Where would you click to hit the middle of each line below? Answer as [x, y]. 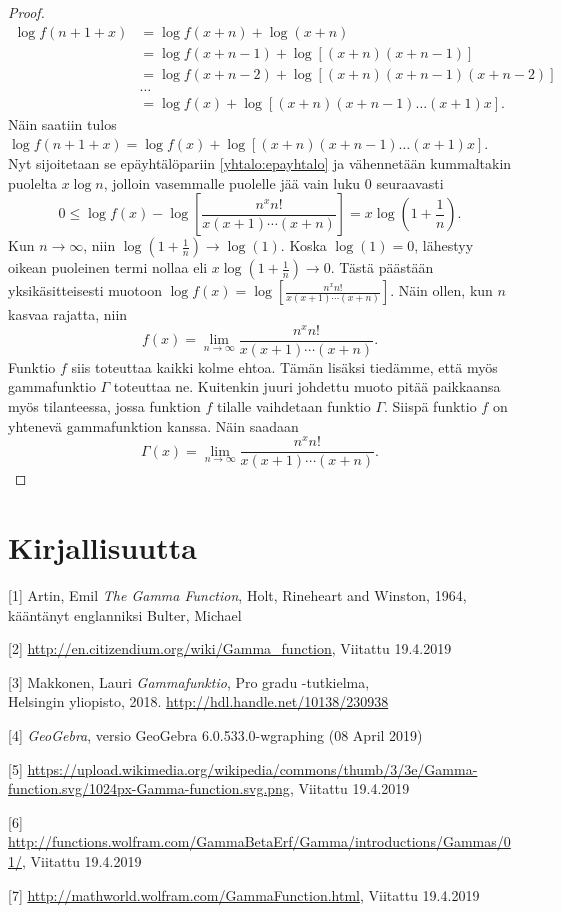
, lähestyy [444, 245]
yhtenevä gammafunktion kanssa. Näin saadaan [153, 425]
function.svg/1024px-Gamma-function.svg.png [149, 788]
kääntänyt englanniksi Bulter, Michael [125, 614]
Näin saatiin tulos [62, 123]
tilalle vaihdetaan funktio [294, 406]
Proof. [26, 12]
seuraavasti [410, 182]
